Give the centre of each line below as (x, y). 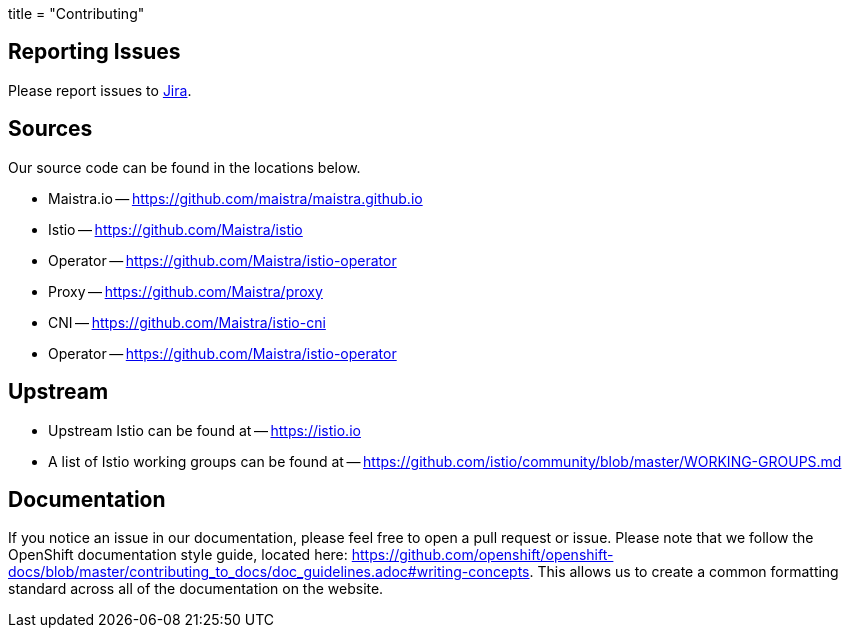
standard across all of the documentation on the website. (196, 589)
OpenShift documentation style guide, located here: (178, 555)
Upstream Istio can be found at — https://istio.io (204, 430)
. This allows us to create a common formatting (684, 572)
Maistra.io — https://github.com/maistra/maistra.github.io (235, 198)
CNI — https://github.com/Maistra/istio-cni (187, 322)
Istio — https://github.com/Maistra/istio (175, 229)
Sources (50, 129)
